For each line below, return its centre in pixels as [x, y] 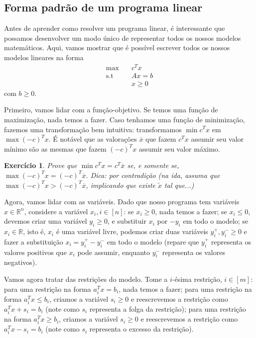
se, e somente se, [153, 165]
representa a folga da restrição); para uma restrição [168, 308]
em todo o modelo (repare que [153, 241]
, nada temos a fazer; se [191, 211]
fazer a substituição [34, 241]
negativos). [21, 262]
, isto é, [34, 231]
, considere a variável [56, 211]
